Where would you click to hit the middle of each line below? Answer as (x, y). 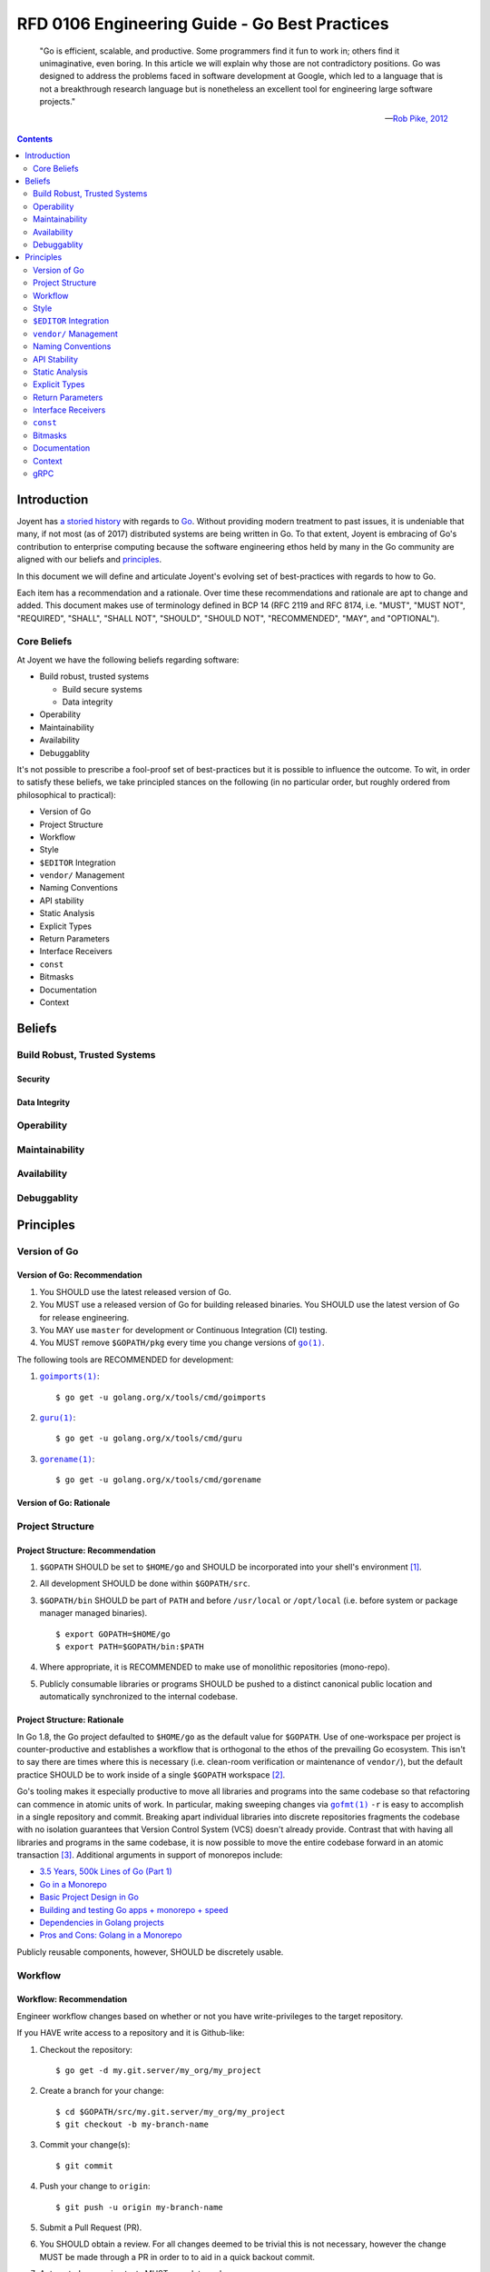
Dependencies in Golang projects (102, 1923)
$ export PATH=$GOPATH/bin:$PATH (130, 1646)
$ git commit (84, 2166)
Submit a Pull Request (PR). (91, 2227)
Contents (35, 139)
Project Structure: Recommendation (86, 1550)
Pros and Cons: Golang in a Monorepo (111, 1935)
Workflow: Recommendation (72, 1999)
